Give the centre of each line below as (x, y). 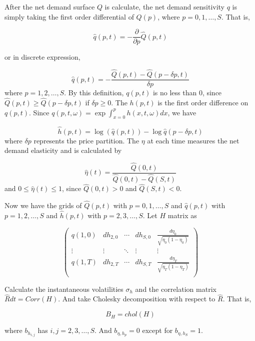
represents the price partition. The (86, 140)
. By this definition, (94, 93)
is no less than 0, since (187, 93)
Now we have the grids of (43, 205)
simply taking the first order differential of (69, 16)
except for (157, 330)
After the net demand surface (50, 7)
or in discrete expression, (42, 57)
